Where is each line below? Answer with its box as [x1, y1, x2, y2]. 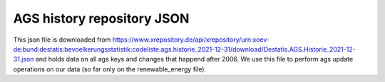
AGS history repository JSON [13, 11, 190, 26]
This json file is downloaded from [13, 35, 111, 44]
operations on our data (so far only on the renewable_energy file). [13, 64, 207, 74]
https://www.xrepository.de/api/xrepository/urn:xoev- [112, 35, 270, 44]
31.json [13, 55, 34, 64]
